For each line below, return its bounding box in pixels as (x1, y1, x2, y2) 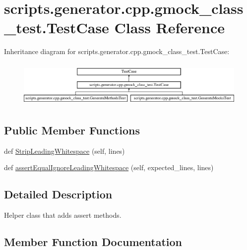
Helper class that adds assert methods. (4, 209, 122, 220)
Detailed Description (4, 187, 113, 202)
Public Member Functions (4, 122, 140, 137)
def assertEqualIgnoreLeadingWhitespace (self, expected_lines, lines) (4, 162, 214, 173)
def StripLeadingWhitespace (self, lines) (4, 145, 125, 156)
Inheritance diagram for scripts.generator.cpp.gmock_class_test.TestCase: (4, 46, 230, 57)
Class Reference (114, 17, 225, 38)
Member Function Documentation (4, 234, 183, 249)
